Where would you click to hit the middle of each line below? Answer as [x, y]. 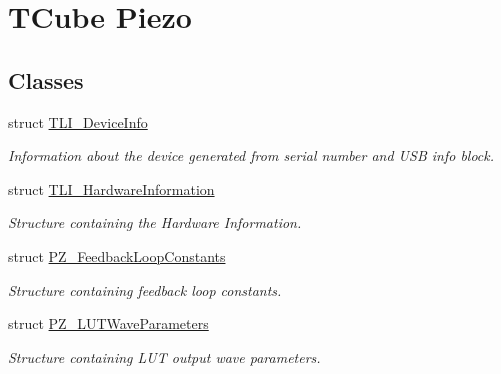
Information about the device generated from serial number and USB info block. [251, 155]
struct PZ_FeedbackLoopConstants [117, 255]
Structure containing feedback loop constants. [145, 289]
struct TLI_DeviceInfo [78, 121]
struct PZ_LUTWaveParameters [108, 323]
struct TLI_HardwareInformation [111, 188]
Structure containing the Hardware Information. [155, 222]
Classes [46, 79]
